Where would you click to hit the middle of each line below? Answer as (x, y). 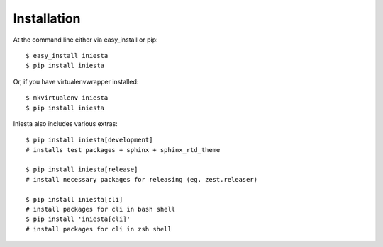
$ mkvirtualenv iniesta (67, 98)
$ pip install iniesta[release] (82, 170)
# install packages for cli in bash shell (101, 209)
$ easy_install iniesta (67, 56)
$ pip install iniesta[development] (89, 140)
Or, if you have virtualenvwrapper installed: (76, 81)
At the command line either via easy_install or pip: (86, 40)
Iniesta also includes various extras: (66, 123)
